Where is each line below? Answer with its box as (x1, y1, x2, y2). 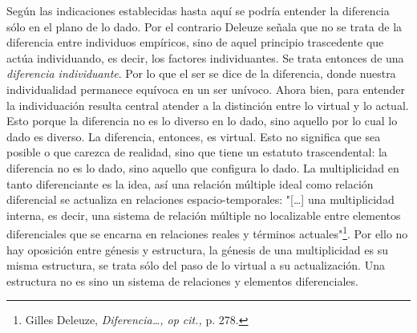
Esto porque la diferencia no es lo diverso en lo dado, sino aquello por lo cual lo (6, 112, 398, 129)
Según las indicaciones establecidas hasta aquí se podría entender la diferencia (6, 2, 390, 18)
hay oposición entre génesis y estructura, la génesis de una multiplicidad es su (6, 241, 388, 258)
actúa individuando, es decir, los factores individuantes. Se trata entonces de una (6, 49, 404, 66)
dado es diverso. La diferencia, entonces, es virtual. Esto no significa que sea (6, 128, 381, 144)
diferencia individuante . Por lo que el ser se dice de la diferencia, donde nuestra (6, 65, 396, 82)
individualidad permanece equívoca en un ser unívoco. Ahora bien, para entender (6, 80, 405, 97)
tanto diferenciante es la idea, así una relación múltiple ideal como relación (6, 175, 374, 192)
